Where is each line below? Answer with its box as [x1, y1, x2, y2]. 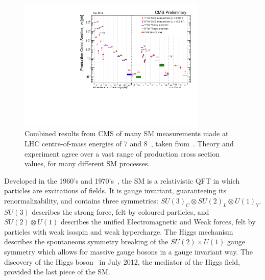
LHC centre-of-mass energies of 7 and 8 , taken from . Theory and [25, 138, 234, 148]
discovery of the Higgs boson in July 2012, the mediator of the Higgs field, [4, 256, 240, 267]
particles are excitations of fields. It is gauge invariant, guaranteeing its [4, 185, 226, 196]
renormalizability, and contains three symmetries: [4, 195, 158, 206]
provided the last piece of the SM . [4, 266, 110, 277]
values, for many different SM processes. [25, 158, 150, 169]
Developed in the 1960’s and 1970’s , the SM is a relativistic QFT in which [4, 175, 240, 186]
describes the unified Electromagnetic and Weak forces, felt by [60, 216, 256, 227]
